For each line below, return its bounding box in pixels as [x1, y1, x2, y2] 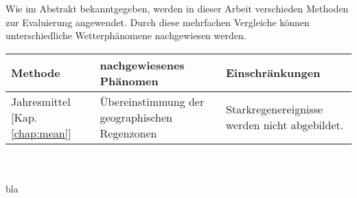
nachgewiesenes [100, 56, 185, 73]
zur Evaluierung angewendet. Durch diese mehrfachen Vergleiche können [5, 14, 310, 29]
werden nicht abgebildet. [226, 117, 344, 133]
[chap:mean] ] [11, 124, 71, 141]
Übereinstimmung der [100, 93, 205, 109]
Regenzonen [100, 124, 157, 141]
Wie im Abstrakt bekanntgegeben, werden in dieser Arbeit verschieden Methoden [5, 1, 349, 15]
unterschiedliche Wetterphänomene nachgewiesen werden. [5, 28, 246, 43]
